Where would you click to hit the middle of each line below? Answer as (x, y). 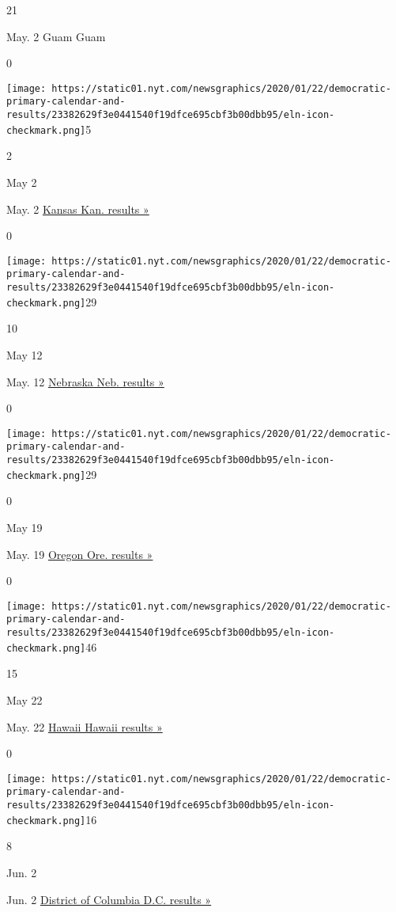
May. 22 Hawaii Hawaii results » (85, 726)
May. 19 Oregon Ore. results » (80, 554)
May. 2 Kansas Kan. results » (78, 209)
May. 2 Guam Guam (56, 36)
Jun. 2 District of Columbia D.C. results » (109, 899)
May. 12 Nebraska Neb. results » (85, 381)
